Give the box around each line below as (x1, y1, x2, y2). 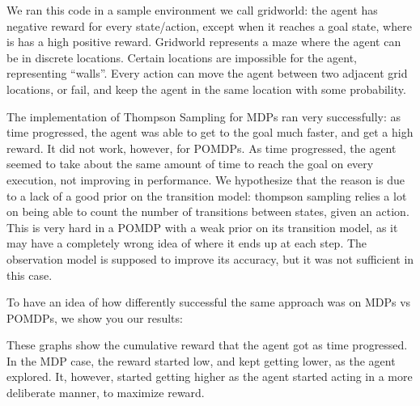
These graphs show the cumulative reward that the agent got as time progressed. (6, 336, 408, 353)
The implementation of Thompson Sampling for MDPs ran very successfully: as (6, 108, 401, 125)
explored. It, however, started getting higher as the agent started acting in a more (6, 368, 413, 385)
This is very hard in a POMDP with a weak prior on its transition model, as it (6, 218, 398, 235)
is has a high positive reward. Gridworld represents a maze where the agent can (6, 33, 401, 50)
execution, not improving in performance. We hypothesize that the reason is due (6, 171, 405, 188)
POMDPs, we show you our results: (6, 309, 183, 326)
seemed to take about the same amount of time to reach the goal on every (6, 155, 374, 172)
